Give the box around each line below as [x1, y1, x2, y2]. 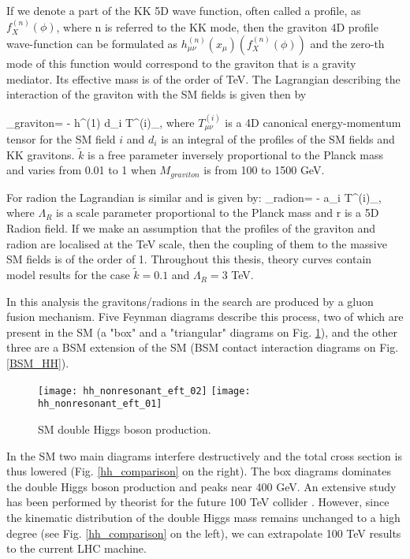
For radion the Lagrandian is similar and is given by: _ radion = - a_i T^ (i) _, [6, 188, 382, 205]
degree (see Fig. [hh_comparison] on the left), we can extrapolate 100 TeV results [6, 524, 401, 541]
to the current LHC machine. [6, 540, 147, 557]
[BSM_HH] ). [6, 355, 69, 371]
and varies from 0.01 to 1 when [6, 162, 156, 178]
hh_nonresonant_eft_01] [38, 398, 162, 410]
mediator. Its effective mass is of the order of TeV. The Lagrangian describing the [6, 70, 401, 87]
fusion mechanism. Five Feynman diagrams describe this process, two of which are [6, 308, 404, 325]
